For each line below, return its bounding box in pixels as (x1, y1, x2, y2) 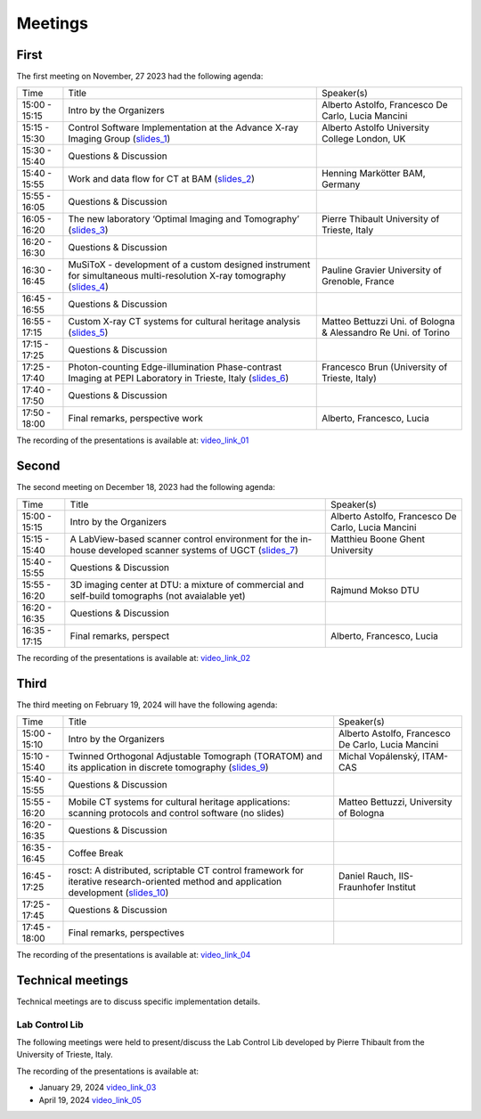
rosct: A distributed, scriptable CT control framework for (68, 864, 305, 877)
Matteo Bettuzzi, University (338, 796, 452, 808)
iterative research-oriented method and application (68, 876, 282, 888)
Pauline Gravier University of (321, 264, 443, 276)
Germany (321, 178, 361, 191)
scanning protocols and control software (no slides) (68, 807, 285, 820)
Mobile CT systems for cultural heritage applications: (68, 796, 290, 808)
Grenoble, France (321, 275, 395, 288)
